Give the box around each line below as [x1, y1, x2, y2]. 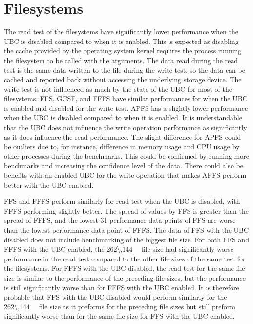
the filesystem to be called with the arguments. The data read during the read [4, 55, 238, 65]
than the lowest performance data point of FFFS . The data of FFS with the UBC [4, 225, 249, 235]
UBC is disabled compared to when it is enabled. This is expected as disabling [4, 36, 239, 46]
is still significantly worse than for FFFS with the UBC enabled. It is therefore [4, 282, 239, 292]
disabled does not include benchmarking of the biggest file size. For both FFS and [4, 234, 249, 244]
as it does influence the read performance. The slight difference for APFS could [4, 131, 241, 142]
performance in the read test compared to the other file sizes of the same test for [4, 253, 246, 263]
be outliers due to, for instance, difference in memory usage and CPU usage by [4, 141, 240, 151]
